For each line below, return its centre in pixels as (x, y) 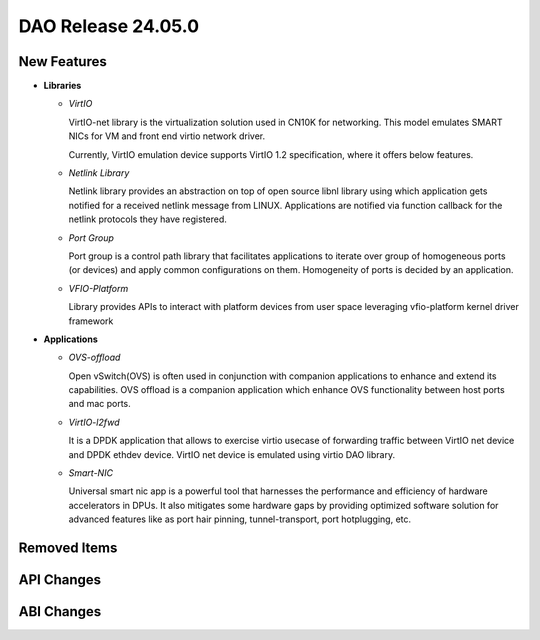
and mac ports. (100, 404)
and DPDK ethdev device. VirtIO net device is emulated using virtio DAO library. (231, 454)
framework (91, 321)
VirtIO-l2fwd (94, 422)
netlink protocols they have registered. (147, 219)
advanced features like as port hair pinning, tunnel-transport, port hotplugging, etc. (240, 519)
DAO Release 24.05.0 (109, 26)
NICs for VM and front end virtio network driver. (167, 136)
